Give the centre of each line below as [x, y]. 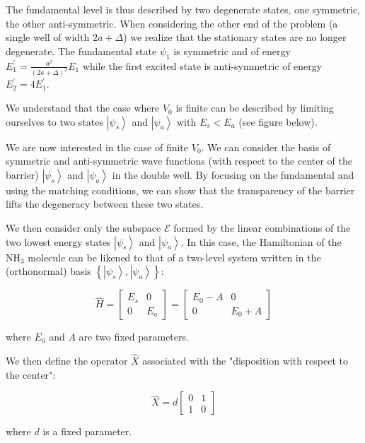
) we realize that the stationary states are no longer [235, 37]
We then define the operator [67, 361]
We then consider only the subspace [83, 228]
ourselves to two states [54, 121]
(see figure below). [278, 121]
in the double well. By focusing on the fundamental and [233, 174]
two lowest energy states [58, 241]
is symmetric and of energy [232, 51]
